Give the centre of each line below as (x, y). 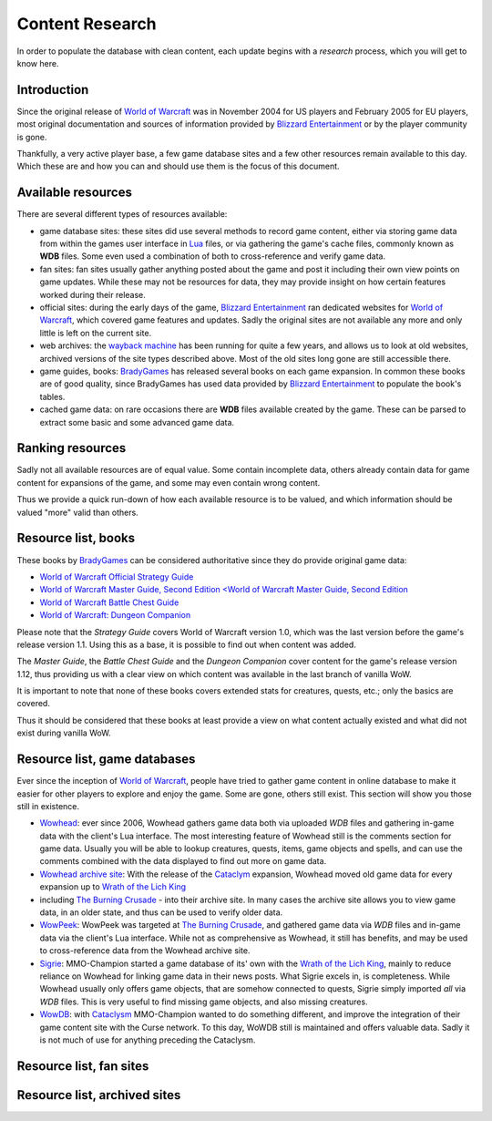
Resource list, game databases (106, 760)
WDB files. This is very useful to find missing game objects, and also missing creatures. (204, 1002)
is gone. (32, 137)
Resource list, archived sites (99, 1095)
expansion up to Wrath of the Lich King (113, 887)
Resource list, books (76, 538)
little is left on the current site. (96, 333)
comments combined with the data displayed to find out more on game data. (183, 861)
